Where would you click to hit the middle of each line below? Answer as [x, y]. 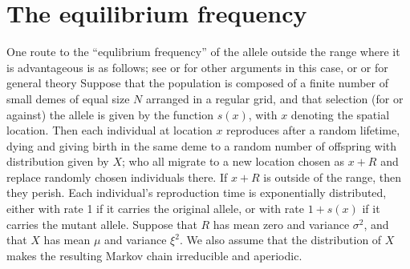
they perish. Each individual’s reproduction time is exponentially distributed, [197, 193]
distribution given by [58, 161]
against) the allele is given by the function [110, 114]
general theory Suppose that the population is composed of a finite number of [197, 83]
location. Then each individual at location [110, 130]
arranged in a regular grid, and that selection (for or [274, 98]
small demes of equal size [68, 98]
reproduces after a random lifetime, [313, 130]
